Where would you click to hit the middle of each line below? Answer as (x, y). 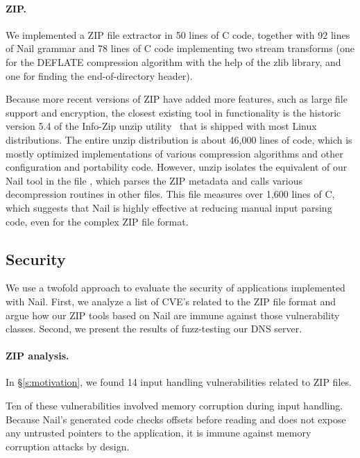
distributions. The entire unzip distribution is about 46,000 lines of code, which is (179, 139)
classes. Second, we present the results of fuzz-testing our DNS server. (154, 329)
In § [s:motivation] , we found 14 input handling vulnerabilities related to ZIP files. (179, 382)
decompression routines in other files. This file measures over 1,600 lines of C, (170, 194)
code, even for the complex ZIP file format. (97, 221)
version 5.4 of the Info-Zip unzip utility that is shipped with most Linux (161, 126)
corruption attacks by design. (68, 446)
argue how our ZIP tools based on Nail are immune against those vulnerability (173, 315)
